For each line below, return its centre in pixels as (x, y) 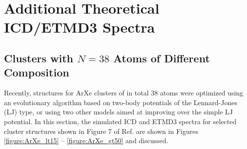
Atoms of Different (162, 58)
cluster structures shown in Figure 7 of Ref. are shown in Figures (101, 131)
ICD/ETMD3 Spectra (80, 27)
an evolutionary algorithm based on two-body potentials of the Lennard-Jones (121, 102)
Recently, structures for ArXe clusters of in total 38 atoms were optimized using (124, 93)
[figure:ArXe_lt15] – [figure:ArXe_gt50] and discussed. (86, 140)
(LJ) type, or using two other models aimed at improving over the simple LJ (118, 112)
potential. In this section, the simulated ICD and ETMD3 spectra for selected (120, 121)
